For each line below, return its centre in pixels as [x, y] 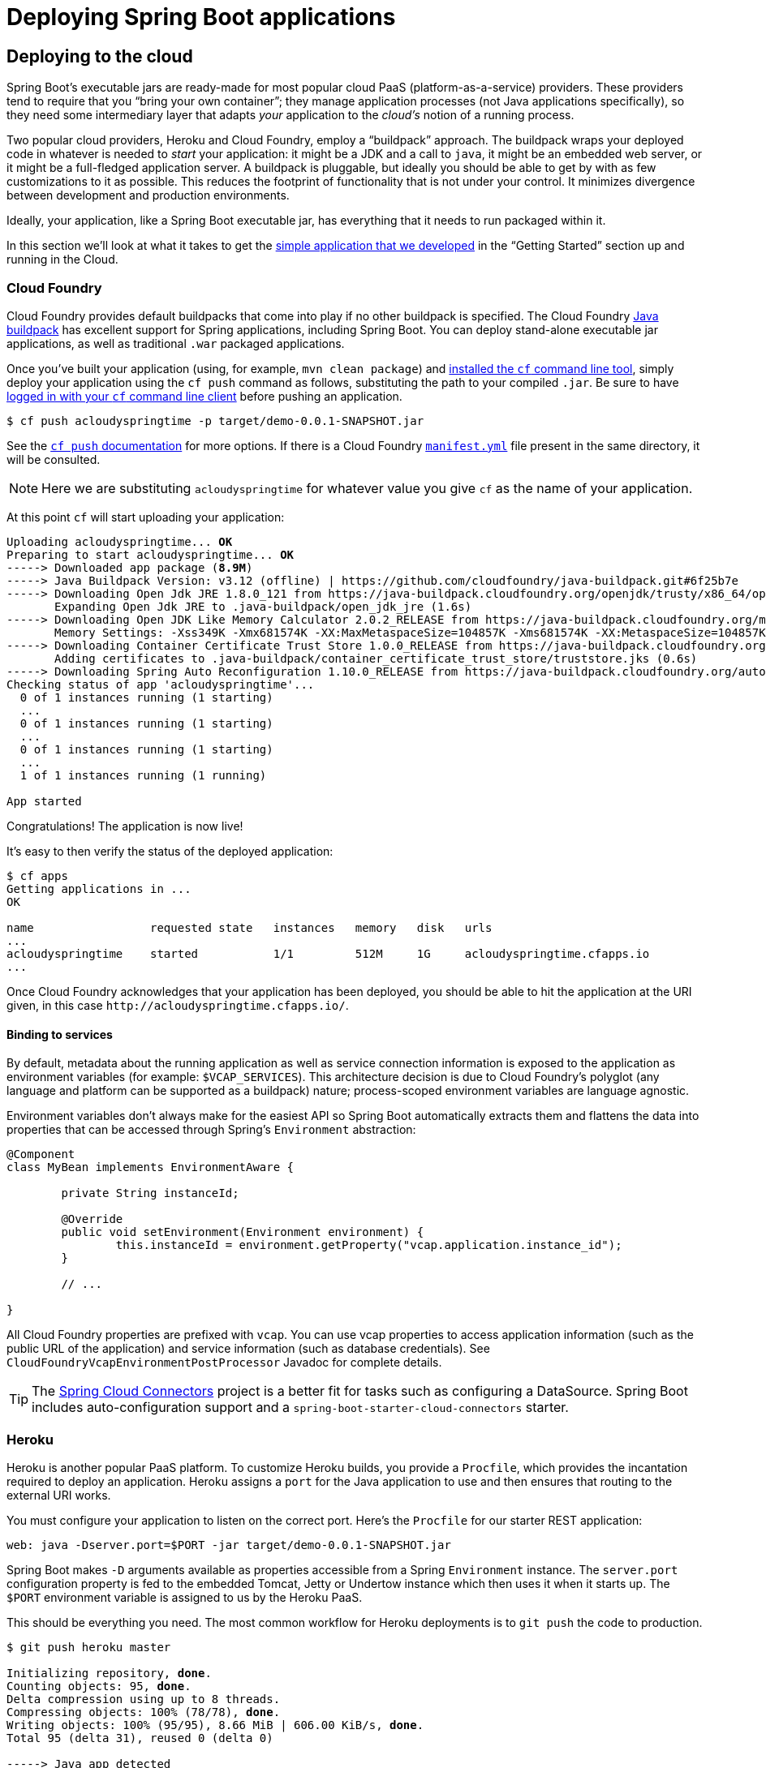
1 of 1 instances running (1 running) [143, 775]
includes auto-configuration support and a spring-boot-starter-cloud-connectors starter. [300, 1408]
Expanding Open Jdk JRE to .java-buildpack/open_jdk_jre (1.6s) [263, 606]
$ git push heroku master [89, 1647]
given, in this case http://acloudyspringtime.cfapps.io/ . [178, 1005]
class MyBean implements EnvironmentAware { [151, 1167]
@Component [41, 1154]
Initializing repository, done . [109, 1673]
